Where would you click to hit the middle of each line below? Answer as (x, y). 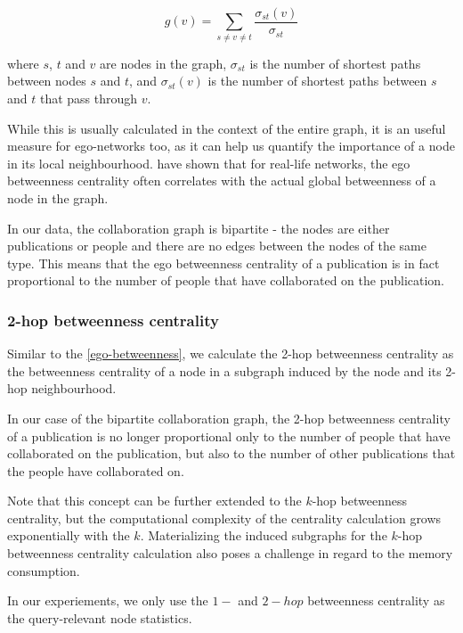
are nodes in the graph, (163, 63)
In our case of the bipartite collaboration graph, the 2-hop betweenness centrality (229, 418)
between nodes (47, 81)
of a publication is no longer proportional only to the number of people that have (229, 436)
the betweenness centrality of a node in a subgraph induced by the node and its (224, 370)
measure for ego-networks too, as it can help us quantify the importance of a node (231, 146)
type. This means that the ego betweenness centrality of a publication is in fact (223, 263)
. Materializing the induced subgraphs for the (264, 535)
